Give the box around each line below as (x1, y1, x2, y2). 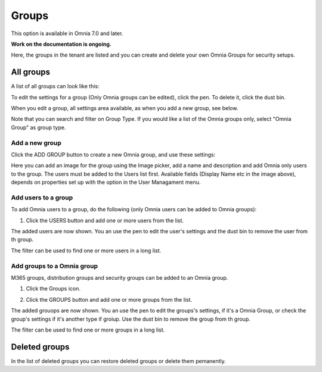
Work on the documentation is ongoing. (11, 40, 112, 48)
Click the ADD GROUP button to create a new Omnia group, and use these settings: (11, 151, 216, 158)
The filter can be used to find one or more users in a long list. (11, 247, 162, 254)
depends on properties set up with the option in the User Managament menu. (11, 179, 201, 186)
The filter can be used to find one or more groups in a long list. (11, 326, 165, 333)
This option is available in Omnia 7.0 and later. (11, 30, 123, 37)
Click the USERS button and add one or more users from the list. (26, 217, 184, 224)
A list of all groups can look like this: (11, 83, 100, 90)
